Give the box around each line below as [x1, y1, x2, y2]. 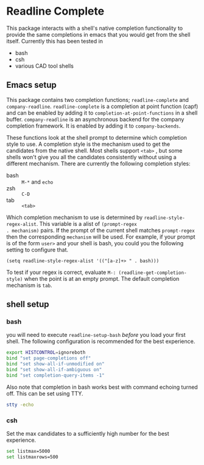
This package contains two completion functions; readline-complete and [6, 96, 189, 103]
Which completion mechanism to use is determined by [6, 214, 143, 221]
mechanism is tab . [6, 281, 53, 289]
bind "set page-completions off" [6, 355, 91, 361]
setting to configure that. [6, 246, 69, 253]
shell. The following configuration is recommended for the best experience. [6, 337, 195, 345]
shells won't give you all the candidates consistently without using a [6, 153, 177, 160]
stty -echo [6, 402, 34, 408]
